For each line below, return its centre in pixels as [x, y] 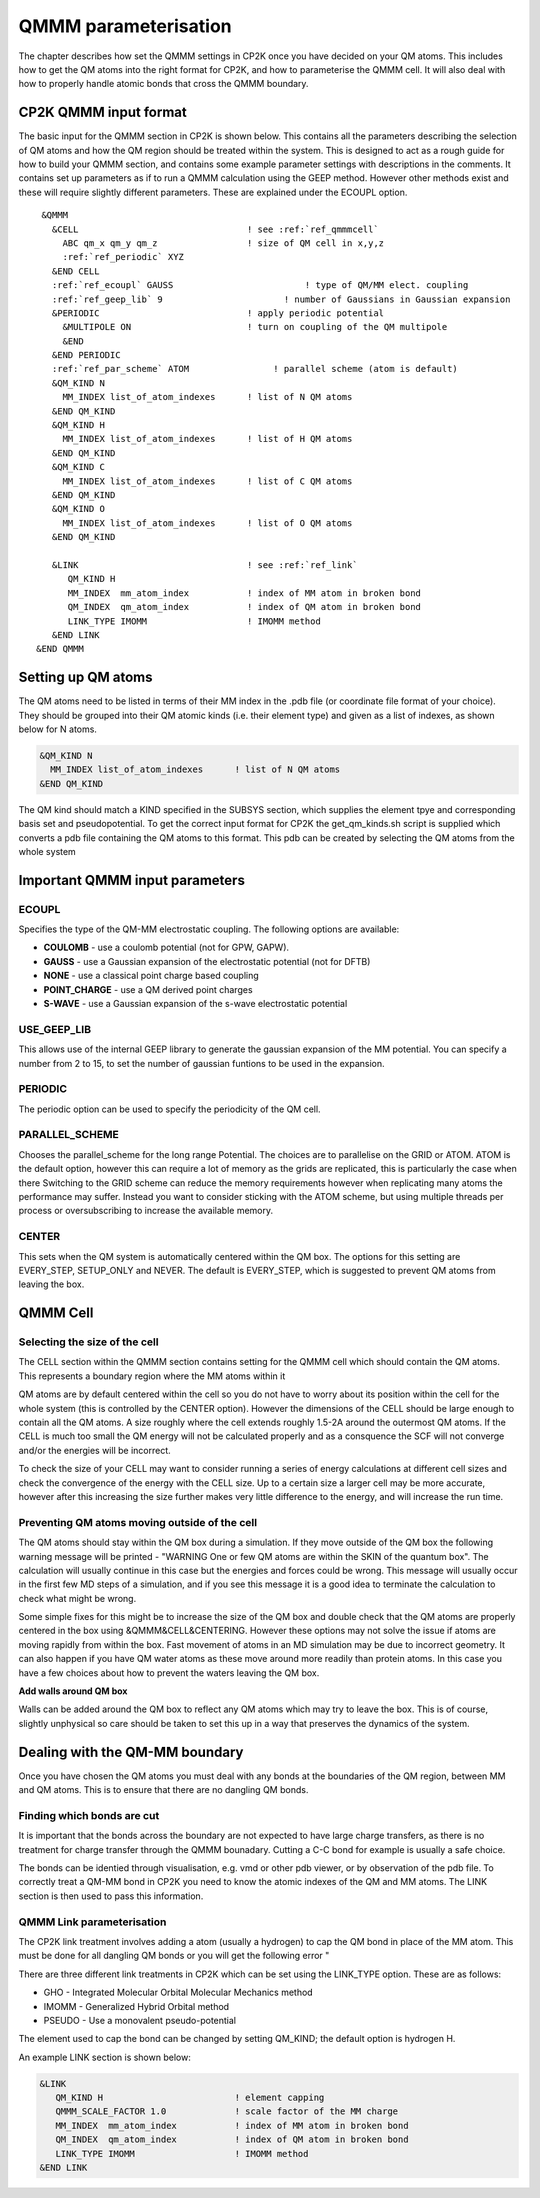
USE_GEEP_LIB [55, 1029]
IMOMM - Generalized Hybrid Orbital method [136, 2006]
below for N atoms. [57, 729]
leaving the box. [51, 1284]
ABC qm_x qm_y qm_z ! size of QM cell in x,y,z [223, 243]
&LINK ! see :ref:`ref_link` [205, 564]
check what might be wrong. [77, 1598]
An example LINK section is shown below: [105, 2057]
